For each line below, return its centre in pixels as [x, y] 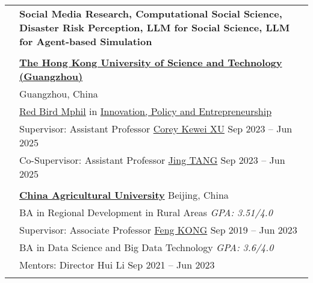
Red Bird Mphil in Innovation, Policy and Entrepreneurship [146, 111]
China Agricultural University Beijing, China [124, 195]
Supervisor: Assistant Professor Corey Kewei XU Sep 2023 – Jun [156, 129]
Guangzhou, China [59, 94]
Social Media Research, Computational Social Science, [151, 14]
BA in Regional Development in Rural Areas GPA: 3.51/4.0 [146, 212]
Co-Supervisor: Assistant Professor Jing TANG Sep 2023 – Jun [152, 160]
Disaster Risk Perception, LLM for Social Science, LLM [155, 27]
